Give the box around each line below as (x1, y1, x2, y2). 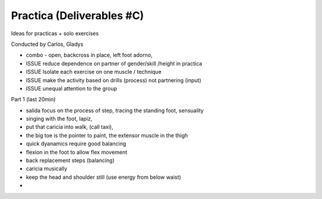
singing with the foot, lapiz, (26, 115, 92, 122)
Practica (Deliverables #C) (11, 9, 144, 22)
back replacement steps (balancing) (26, 157, 115, 164)
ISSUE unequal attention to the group (26, 85, 117, 92)
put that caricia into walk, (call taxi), (26, 123, 113, 130)
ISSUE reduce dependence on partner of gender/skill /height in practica (26, 60, 203, 67)
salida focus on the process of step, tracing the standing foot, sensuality (26, 107, 204, 114)
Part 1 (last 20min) (11, 96, 56, 103)
